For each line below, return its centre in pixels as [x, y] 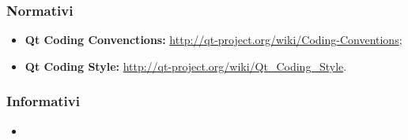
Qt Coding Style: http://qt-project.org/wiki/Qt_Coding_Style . [186, 66]
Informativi [43, 101]
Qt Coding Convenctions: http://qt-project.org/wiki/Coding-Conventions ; [213, 40]
